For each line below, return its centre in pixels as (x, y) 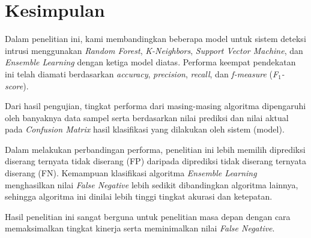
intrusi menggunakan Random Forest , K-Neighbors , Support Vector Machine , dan (154, 50)
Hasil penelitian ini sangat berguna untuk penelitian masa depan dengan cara (148, 216)
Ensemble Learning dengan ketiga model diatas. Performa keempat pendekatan (150, 62)
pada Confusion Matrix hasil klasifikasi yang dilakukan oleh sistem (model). (145, 129)
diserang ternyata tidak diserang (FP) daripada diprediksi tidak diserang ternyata (155, 161)
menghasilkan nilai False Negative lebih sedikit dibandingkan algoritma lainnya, (152, 184)
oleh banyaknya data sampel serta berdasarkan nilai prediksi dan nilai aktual (147, 117)
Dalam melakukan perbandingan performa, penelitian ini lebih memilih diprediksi (155, 149)
